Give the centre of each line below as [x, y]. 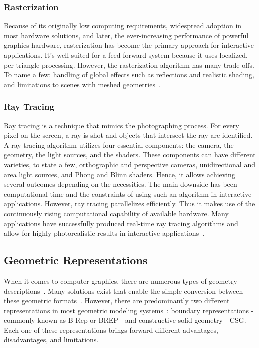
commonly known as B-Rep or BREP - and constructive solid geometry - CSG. [125, 320]
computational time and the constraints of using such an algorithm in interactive [128, 194]
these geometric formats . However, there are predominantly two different [117, 301]
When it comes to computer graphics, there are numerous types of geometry [121, 281]
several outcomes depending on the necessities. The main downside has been [121, 184]
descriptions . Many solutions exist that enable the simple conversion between [124, 291]
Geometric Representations [76, 260]
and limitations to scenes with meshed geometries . [82, 84]
